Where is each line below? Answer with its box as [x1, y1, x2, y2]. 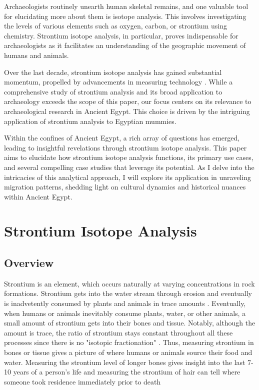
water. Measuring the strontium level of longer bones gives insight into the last [4, 356, 245, 367]
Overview [4, 255, 54, 270]
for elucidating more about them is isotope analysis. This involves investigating [4, 10, 246, 21]
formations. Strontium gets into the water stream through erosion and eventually [4, 288, 252, 298]
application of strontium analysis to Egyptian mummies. [4, 115, 176, 126]
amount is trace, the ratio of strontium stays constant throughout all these [4, 327, 233, 337]
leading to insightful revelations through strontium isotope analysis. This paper [4, 142, 247, 152]
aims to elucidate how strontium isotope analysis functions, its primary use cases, [4, 152, 253, 162]
